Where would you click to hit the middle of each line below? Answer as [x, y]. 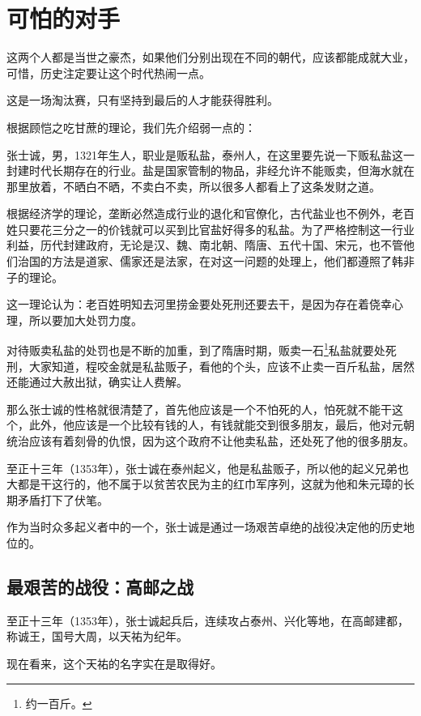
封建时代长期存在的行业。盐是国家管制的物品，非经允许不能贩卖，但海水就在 [210, 170]
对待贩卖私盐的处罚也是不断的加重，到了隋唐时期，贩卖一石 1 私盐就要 [190, 349]
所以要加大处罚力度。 [85, 320]
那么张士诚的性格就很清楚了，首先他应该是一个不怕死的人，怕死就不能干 [199, 409]
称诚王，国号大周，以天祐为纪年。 [97, 636]
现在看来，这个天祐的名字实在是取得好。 [114, 664]
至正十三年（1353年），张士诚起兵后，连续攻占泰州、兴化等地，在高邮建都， [208, 620]
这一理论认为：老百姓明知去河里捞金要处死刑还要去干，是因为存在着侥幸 [199, 304]
